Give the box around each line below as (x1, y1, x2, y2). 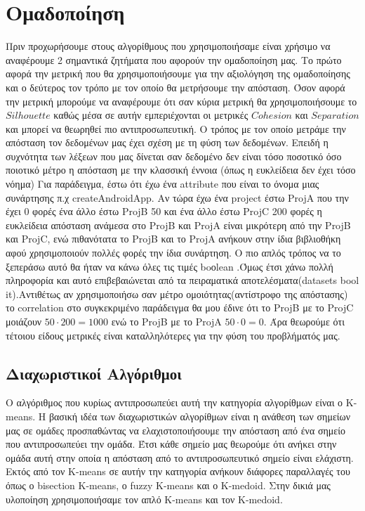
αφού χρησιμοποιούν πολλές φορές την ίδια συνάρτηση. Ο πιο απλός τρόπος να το (6, 245, 341, 260)
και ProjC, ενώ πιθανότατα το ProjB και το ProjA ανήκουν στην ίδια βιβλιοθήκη (6, 231, 341, 246)
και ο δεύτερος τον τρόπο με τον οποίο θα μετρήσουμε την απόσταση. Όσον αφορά (6, 79, 345, 94)
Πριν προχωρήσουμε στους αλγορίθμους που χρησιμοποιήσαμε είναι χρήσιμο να (6, 39, 331, 53)
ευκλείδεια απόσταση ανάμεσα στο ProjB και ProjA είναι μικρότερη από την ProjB (6, 217, 351, 232)
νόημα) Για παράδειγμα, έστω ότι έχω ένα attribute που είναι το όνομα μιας (6, 176, 319, 191)
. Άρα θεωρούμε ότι (263, 314, 345, 328)
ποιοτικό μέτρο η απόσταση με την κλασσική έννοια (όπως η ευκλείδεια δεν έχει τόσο (6, 162, 356, 177)
